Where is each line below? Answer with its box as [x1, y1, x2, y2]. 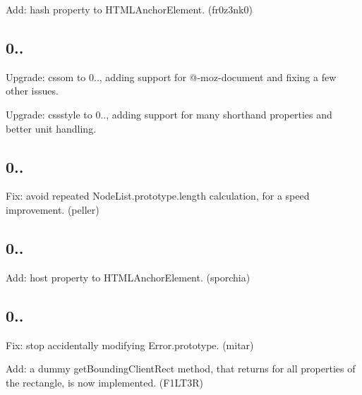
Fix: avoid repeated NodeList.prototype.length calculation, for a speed [6, 188, 310, 203]
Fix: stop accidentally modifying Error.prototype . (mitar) [6, 337, 254, 352]
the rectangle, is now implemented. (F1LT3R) [6, 375, 203, 389]
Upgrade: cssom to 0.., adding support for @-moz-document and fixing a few [6, 69, 337, 84]
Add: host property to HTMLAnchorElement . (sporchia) [6, 269, 251, 284]
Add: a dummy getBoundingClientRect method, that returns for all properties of [6, 361, 356, 376]
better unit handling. [6, 121, 97, 135]
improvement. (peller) [6, 202, 99, 217]
